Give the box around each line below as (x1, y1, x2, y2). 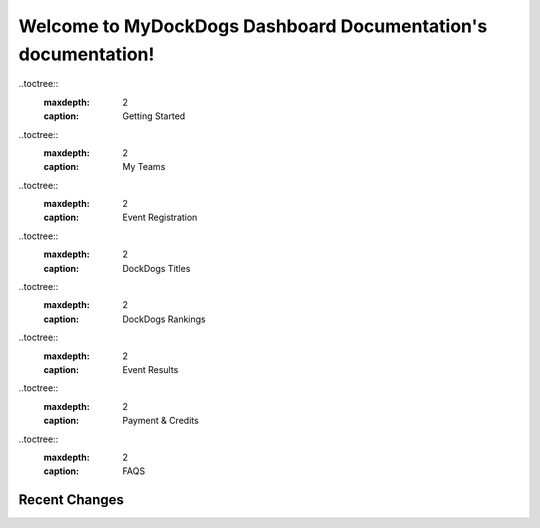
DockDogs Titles (122, 262, 191, 274)
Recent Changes (18, 491, 125, 509)
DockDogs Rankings (122, 313, 206, 325)
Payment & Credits (122, 415, 199, 427)
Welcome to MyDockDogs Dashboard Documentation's (18, 15, 488, 37)
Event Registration (122, 211, 198, 224)
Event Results (122, 363, 179, 375)
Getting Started (122, 110, 186, 122)
